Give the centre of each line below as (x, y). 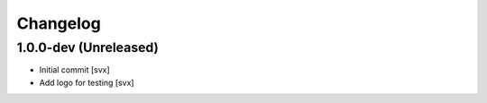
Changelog (59, 23)
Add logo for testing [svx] (87, 82)
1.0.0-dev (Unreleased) (88, 47)
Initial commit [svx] (74, 70)
